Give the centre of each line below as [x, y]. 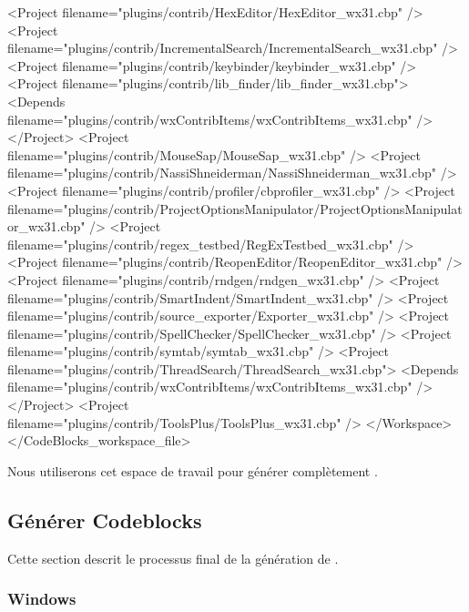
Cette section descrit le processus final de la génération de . [173, 558]
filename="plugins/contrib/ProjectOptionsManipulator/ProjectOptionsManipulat [235, 208]
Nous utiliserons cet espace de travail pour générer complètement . [193, 470]
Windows [42, 599]
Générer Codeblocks [105, 520]
